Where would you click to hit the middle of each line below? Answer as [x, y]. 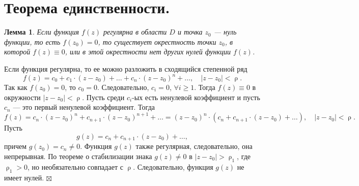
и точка [190, 32]
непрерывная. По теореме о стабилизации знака [78, 156]
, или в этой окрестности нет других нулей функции [148, 52]
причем [16, 146]
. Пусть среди [103, 97]
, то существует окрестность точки [157, 41]
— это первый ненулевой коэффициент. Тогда [84, 107]
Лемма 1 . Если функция [42, 32]
